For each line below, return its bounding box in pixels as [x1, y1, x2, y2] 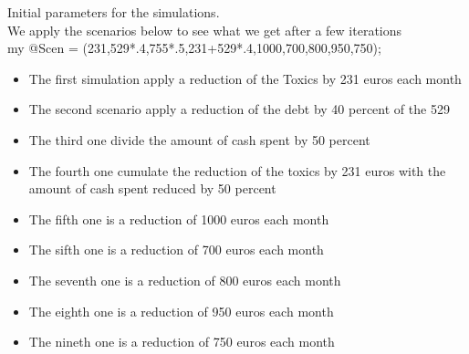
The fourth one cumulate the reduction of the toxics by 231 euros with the [28, 161, 446, 180]
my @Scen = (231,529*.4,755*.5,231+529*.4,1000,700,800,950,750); [7, 38, 381, 57]
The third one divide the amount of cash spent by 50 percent [28, 130, 370, 149]
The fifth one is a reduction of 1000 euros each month [28, 209, 329, 228]
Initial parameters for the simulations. [7, 3, 220, 21]
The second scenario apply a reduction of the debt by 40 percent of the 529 [28, 99, 450, 119]
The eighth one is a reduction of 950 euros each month [28, 301, 334, 320]
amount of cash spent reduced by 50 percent [28, 179, 276, 198]
